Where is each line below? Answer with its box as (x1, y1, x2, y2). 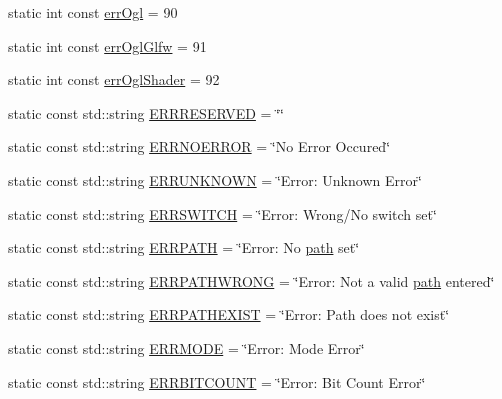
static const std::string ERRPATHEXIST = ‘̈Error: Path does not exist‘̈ (8, 304, 450, 325)
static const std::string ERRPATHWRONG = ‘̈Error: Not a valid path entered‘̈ (8, 270, 495, 291)
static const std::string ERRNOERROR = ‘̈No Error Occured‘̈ (8, 136, 391, 157)
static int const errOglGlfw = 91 (8, 35, 207, 56)
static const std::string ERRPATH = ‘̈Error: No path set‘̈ (8, 237, 360, 258)
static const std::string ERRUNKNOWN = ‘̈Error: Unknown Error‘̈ (8, 169, 422, 190)
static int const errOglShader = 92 (8, 69, 220, 90)
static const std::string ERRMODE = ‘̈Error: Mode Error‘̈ (8, 337, 365, 358)
